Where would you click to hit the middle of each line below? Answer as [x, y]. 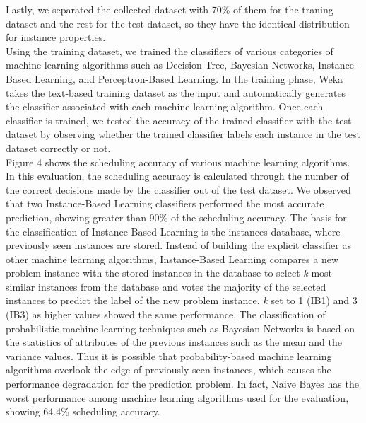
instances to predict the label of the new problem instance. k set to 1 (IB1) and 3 [182, 300]
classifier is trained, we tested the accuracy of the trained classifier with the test [179, 120]
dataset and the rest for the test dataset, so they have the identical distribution [178, 23]
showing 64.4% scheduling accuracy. [83, 411]
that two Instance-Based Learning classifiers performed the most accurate [165, 203]
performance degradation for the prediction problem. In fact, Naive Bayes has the [182, 384]
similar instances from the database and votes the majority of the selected [166, 286]
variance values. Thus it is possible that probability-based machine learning [169, 355]
